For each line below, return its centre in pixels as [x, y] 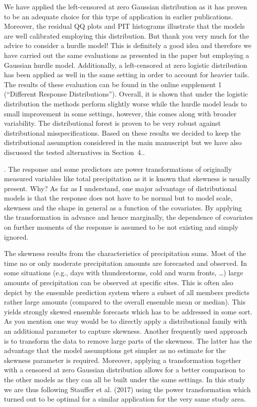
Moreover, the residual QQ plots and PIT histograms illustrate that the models [125, 26]
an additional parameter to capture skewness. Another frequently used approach [126, 331]
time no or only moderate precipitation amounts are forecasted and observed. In [126, 263]
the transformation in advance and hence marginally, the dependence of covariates [128, 217]
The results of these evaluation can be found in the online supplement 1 [113, 84]
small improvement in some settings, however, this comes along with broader [120, 113]
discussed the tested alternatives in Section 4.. [75, 152]
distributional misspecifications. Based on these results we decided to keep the [123, 132]
